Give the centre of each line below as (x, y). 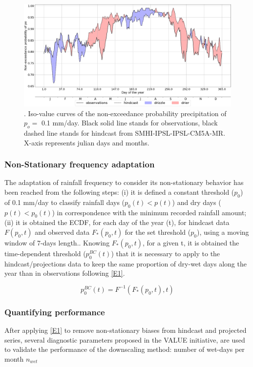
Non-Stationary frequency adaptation (80, 164)
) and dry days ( (197, 202)
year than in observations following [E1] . (65, 273)
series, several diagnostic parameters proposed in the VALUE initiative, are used (125, 339)
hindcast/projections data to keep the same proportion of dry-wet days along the (126, 263)
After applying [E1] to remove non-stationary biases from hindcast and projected (126, 330)
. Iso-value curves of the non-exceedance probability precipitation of (125, 113)
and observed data (62, 232)
